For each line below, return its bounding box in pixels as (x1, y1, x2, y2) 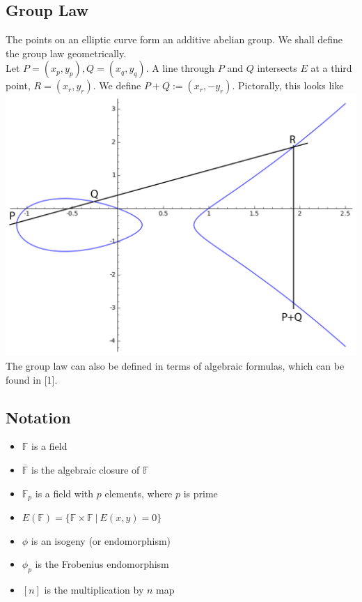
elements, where (104, 486, 173, 500)
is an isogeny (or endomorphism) (31, 533, 171, 548)
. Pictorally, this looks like (232, 78, 344, 93)
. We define (93, 78, 141, 93)
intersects (257, 61, 297, 75)
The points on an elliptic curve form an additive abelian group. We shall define (6, 32, 343, 47)
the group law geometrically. (6, 45, 127, 60)
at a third (310, 61, 352, 75)
